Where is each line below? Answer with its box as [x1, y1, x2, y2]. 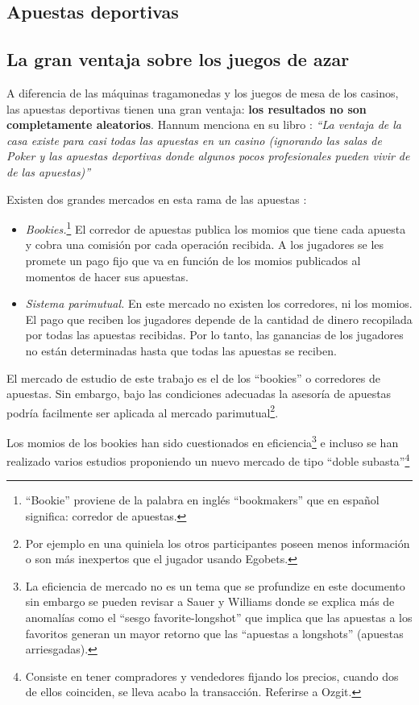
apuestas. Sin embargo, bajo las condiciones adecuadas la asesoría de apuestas [6, 385, 392, 402]
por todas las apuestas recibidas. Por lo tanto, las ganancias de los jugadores [25, 326, 404, 343]
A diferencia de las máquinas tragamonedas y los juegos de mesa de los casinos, [6, 84, 399, 101]
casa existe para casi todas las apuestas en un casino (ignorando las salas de [6, 131, 382, 148]
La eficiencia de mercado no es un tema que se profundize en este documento [25, 577, 405, 594]
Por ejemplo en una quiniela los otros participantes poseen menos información [25, 534, 410, 551]
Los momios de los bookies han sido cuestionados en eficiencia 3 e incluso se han [6, 431, 399, 450]
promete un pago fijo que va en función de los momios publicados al [25, 251, 361, 268]
